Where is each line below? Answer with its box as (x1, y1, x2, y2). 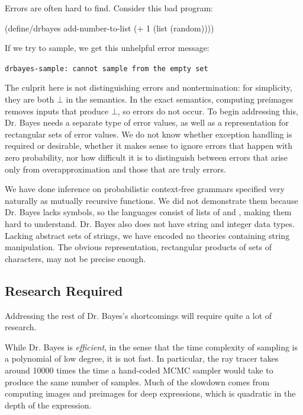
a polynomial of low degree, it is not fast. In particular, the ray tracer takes (5, 352, 279, 365)
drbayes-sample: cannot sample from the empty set (5, 64, 208, 73)
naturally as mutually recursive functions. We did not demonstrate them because (5, 194, 298, 206)
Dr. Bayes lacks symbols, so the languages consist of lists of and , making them (5, 206, 292, 218)
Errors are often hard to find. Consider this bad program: (5, 2, 213, 14)
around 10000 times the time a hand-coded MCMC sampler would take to (5, 363, 273, 376)
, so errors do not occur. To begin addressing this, (117, 104, 298, 117)
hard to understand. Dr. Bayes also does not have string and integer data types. (5, 217, 295, 229)
